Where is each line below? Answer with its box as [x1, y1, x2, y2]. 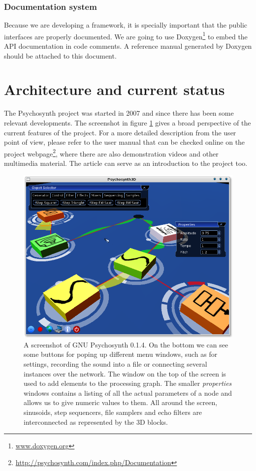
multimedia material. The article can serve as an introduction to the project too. [4, 158, 248, 168]
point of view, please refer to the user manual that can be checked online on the [4, 137, 245, 147]
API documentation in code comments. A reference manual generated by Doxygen [4, 41, 252, 51]
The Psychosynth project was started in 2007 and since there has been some [4, 108, 234, 118]
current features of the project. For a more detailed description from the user [4, 127, 236, 137]
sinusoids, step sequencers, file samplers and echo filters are [24, 407, 202, 417]
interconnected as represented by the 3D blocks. [24, 416, 168, 427]
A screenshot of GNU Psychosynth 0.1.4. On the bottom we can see [24, 339, 228, 349]
